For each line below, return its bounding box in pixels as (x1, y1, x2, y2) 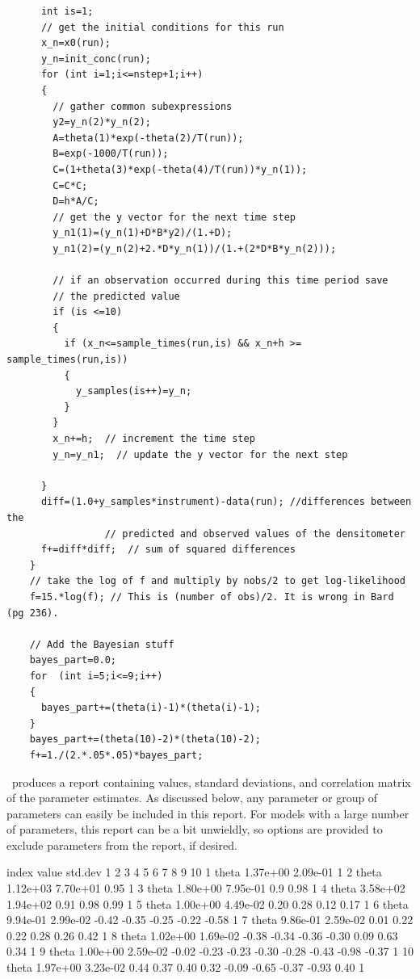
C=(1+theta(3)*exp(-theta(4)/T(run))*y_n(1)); (52, 163, 308, 175)
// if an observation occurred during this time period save (52, 275, 388, 287)
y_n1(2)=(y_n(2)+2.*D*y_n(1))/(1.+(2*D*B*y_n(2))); (52, 242, 337, 254)
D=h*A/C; (52, 195, 99, 208)
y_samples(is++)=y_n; (75, 385, 192, 397)
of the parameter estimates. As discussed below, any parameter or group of (6, 789, 378, 806)
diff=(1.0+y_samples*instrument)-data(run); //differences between (40, 496, 412, 508)
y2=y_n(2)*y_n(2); (52, 116, 151, 128)
